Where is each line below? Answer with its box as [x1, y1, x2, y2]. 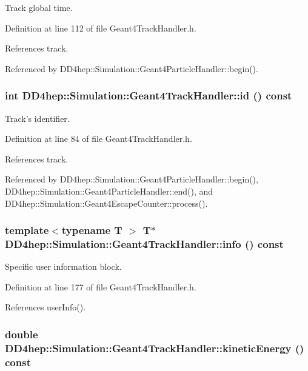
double [5, 327, 38, 341]
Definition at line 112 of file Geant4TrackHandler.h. [5, 21, 196, 34]
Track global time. [5, 1, 73, 13]
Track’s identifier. [5, 112, 70, 124]
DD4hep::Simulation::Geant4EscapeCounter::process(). [5, 196, 208, 209]
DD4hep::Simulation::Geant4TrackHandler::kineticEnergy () [5, 340, 304, 355]
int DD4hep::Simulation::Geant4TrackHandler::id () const [5, 88, 292, 103]
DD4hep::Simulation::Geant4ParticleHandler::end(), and [5, 184, 213, 197]
